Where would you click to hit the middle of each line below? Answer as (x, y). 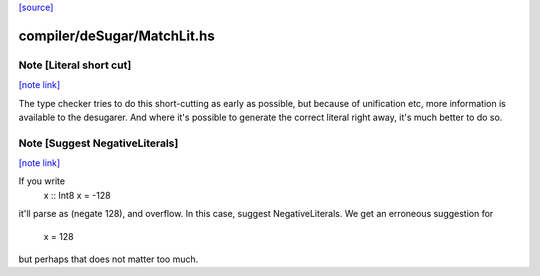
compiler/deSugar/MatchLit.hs (116, 35)
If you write (41, 181)
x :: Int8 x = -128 (77, 195)
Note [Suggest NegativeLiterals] (98, 143)
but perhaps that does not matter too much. (108, 259)
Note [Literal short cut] (75, 65)
